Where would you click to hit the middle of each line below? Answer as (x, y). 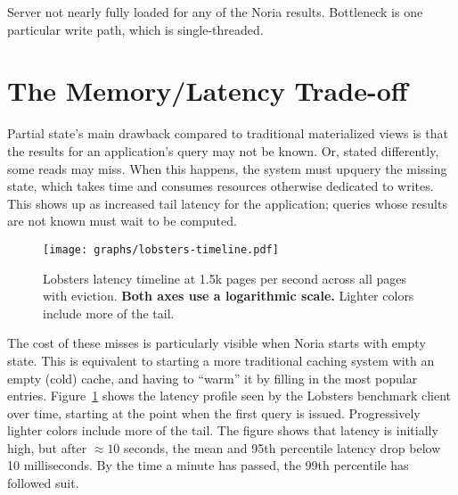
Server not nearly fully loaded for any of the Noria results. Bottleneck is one (215, 12)
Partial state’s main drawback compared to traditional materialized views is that (228, 133)
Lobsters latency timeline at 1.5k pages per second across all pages (225, 278)
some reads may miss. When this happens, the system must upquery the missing (227, 168)
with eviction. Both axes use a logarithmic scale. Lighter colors (229, 296)
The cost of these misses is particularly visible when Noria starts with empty (217, 343)
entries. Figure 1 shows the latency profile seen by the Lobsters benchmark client (229, 396)
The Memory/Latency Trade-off (208, 91)
